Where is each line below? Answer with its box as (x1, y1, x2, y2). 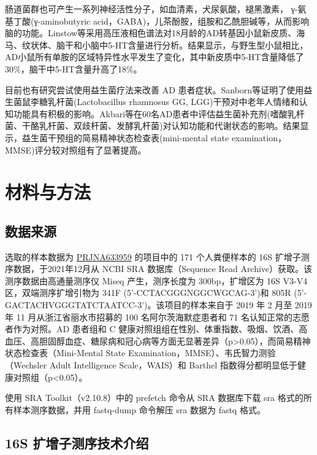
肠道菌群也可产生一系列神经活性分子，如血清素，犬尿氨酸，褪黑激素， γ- (5, 2, 298, 15)
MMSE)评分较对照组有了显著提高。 (5, 143, 147, 156)
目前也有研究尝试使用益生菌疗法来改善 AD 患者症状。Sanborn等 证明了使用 (5, 83, 304, 96)
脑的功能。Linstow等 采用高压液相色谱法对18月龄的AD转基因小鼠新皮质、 (5, 26, 297, 39)
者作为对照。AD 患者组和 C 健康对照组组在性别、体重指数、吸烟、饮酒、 (5, 322, 299, 335)
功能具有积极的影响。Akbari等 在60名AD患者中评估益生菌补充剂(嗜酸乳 (13, 107, 296, 120)
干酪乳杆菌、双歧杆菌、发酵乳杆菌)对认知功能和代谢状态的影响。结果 (21, 119, 300, 132)
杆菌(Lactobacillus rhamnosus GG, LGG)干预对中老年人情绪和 (56, 95, 299, 108)
